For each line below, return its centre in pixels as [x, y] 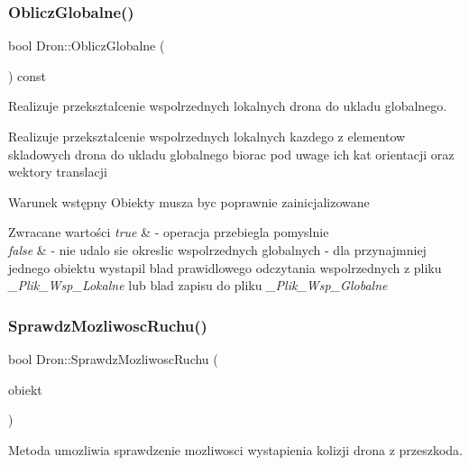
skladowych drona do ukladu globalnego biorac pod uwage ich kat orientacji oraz [231, 154]
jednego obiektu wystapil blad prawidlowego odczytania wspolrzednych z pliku [225, 267]
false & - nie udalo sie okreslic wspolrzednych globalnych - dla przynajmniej [217, 249]
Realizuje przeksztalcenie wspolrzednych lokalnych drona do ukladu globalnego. [228, 106]
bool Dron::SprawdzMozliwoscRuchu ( [113, 358]
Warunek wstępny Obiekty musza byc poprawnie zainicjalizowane [189, 201]
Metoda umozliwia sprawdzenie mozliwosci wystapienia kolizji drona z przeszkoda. [236, 449]
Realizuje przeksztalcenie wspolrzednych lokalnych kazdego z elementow [207, 136]
